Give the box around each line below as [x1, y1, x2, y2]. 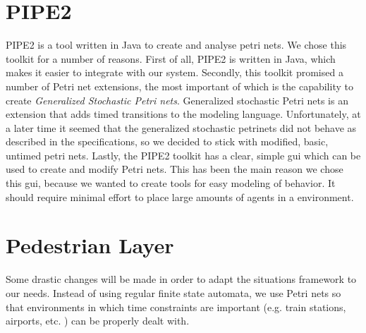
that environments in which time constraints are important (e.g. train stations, [6, 299, 346, 314]
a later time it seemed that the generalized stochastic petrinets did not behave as [6, 120, 357, 135]
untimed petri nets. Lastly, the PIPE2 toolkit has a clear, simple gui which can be [6, 147, 361, 162]
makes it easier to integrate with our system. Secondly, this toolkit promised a [6, 65, 343, 80]
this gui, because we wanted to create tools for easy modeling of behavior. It [6, 176, 336, 190]
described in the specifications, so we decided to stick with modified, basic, [6, 134, 329, 149]
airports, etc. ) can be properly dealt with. [6, 313, 190, 328]
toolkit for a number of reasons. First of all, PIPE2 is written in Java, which [6, 51, 336, 66]
